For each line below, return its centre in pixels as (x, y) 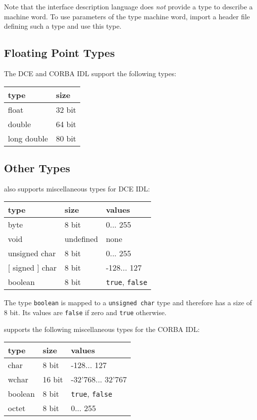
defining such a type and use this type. (63, 26)
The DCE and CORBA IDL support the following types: (90, 73)
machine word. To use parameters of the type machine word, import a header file (127, 16)
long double (28, 138)
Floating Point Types (59, 53)
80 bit (66, 138)
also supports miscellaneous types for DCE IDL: (77, 188)
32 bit (66, 109)
